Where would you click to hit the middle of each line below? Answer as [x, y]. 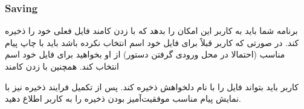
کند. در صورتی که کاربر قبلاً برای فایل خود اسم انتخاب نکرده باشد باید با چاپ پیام [152, 42]
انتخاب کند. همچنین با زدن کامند [62, 66]
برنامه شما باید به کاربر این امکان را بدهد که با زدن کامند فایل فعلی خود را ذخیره [151, 31]
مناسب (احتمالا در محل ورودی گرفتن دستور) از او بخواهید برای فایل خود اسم [145, 54]
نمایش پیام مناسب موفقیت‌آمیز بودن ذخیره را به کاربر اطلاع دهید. [123, 98]
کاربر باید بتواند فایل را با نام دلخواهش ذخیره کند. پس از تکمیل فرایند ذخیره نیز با [152, 86]
